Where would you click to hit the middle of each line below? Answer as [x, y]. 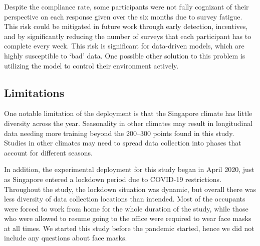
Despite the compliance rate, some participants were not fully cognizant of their [126, 6]
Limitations [34, 92]
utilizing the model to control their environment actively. [91, 65]
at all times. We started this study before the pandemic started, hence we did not [129, 228]
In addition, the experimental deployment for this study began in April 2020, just [129, 169]
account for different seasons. [48, 152]
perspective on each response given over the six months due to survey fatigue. [123, 16]
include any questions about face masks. [66, 238]
